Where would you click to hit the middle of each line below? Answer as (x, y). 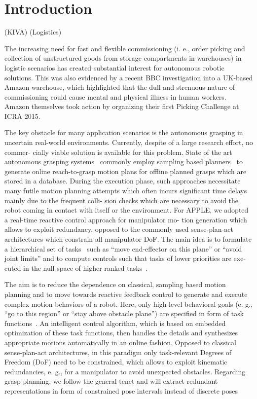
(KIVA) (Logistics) (33, 32)
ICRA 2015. (22, 116)
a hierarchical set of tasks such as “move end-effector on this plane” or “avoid (123, 248)
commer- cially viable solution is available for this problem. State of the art (118, 152)
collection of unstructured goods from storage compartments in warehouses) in (123, 58)
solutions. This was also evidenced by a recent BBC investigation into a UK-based (129, 77)
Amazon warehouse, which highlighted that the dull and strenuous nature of (120, 87)
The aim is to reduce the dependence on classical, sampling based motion (115, 284)
